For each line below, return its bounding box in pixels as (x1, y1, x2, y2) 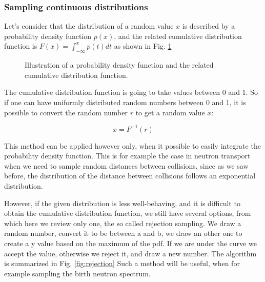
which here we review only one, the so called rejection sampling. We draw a (4, 217, 241, 228)
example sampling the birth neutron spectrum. (4, 268, 151, 278)
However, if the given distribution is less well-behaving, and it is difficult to (4, 197, 240, 208)
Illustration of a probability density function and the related (25, 59, 214, 70)
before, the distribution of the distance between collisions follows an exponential (4, 170, 256, 181)
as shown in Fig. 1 (114, 41, 172, 51)
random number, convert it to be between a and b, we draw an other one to (4, 228, 242, 238)
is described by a (182, 21, 235, 31)
